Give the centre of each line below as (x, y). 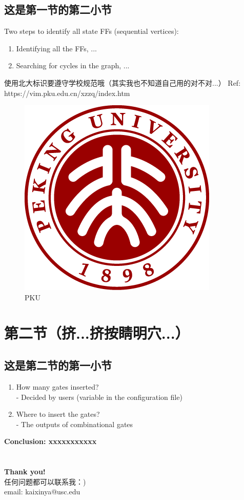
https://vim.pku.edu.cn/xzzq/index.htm (67, 93)
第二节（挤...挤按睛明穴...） (97, 332)
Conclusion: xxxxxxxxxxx (50, 441)
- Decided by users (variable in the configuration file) (99, 397)
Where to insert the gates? (58, 414)
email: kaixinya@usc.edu (42, 492)
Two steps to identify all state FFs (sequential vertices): (91, 31)
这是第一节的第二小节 (58, 9)
